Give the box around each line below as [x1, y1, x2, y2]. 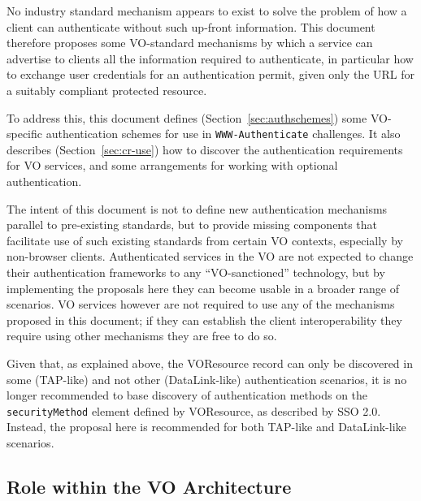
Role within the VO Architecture [7, 473, 292, 499]
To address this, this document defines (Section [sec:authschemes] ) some [7, 109, 367, 126]
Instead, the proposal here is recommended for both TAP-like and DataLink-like [7, 418, 406, 435]
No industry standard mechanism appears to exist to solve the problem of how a [7, 2, 407, 19]
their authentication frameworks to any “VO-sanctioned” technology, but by [7, 263, 385, 280]
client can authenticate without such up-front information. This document [7, 18, 375, 35]
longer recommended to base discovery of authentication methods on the [7, 387, 368, 404]
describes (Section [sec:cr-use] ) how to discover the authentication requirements [7, 140, 403, 158]
